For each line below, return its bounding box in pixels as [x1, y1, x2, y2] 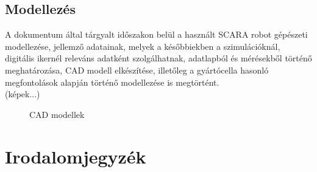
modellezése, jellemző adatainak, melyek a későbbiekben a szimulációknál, [5, 40, 280, 52]
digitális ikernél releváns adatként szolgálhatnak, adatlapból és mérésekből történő [5, 52, 312, 64]
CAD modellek [29, 108, 85, 120]
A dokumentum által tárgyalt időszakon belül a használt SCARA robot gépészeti [5, 28, 308, 41]
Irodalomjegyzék [5, 143, 146, 168]
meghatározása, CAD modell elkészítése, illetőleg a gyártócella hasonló [5, 63, 269, 76]
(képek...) [5, 88, 40, 100]
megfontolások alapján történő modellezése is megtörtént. [5, 75, 219, 88]
